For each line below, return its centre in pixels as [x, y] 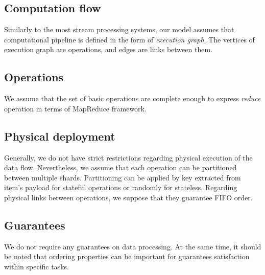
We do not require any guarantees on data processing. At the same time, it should [133, 246]
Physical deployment [60, 136]
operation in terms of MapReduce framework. [75, 108]
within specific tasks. [37, 266]
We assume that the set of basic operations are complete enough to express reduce [132, 98]
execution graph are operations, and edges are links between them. [108, 49]
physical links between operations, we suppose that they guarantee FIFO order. [128, 197]
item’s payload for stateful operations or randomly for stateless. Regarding [121, 187]
